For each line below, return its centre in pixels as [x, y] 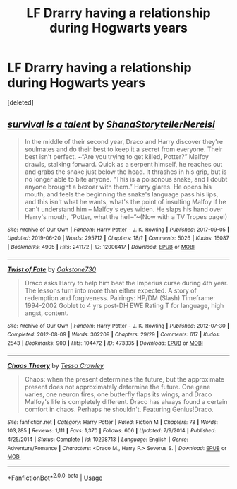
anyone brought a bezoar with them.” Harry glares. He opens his [118, 187]
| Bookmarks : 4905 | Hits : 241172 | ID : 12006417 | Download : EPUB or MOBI [101, 247]
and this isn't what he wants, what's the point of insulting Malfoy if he [126, 201]
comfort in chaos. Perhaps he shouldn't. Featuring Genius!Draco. [119, 409]
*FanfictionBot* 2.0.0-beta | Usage [55, 477]
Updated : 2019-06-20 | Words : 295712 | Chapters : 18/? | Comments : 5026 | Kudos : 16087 [118, 238]
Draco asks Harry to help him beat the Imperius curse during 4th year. [126, 283]
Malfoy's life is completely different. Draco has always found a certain [126, 401]
